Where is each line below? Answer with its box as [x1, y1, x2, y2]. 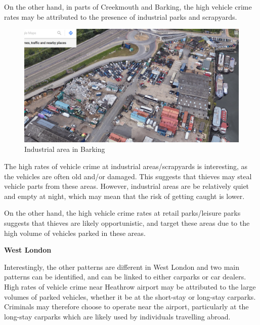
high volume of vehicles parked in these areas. [4, 227, 146, 238]
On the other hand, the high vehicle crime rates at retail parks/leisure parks [4, 208, 241, 218]
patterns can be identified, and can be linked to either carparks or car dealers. [4, 271, 246, 282]
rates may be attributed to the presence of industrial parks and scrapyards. [4, 11, 237, 22]
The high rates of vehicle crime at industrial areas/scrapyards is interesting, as [4, 160, 248, 171]
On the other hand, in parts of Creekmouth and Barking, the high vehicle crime [4, 2, 252, 12]
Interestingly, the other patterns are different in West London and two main [4, 261, 239, 272]
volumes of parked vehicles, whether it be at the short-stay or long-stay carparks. [4, 291, 256, 302]
